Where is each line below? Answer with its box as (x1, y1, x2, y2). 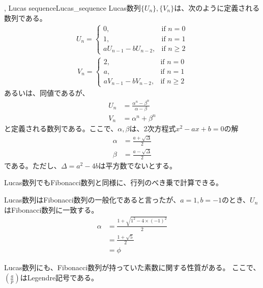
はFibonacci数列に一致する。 (4, 204, 99, 215)
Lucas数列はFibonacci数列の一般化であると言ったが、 (4, 194, 181, 205)
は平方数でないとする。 (98, 160, 177, 170)
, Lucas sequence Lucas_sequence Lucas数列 (4, 3, 141, 13)
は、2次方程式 (129, 123, 176, 134)
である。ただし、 (4, 160, 61, 170)
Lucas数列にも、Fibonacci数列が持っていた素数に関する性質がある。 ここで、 (4, 262, 260, 273)
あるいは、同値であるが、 (4, 88, 90, 98)
